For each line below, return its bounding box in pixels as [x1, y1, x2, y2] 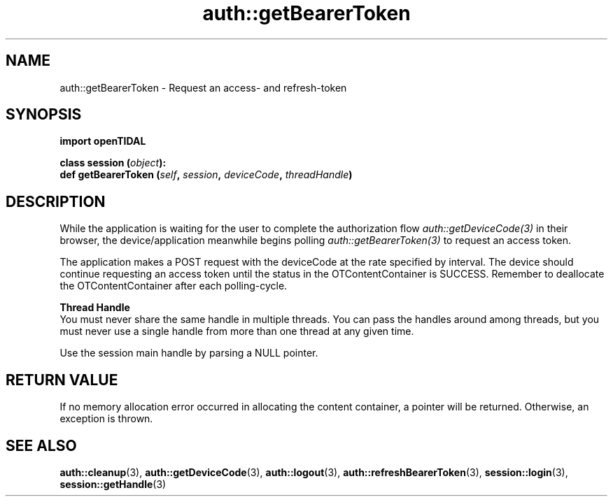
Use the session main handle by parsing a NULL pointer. [59, 347, 318, 359]
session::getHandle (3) [59, 478, 167, 490]
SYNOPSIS [6, 106, 82, 124]
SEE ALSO [6, 436, 77, 454]
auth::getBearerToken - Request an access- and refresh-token [59, 81, 347, 94]
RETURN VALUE [6, 371, 118, 389]
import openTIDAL [59, 135, 146, 148]
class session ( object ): [59, 157, 167, 169]
